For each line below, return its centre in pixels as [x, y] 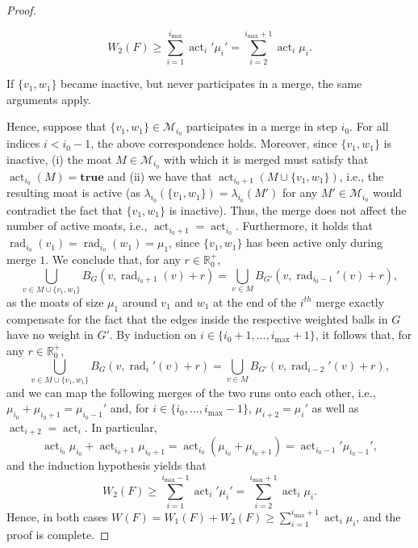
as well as [335, 408]
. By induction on [153, 335]
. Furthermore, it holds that [304, 226]
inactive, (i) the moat [59, 159]
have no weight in [50, 335]
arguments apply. [49, 99]
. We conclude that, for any [113, 259]
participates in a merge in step [261, 126]
